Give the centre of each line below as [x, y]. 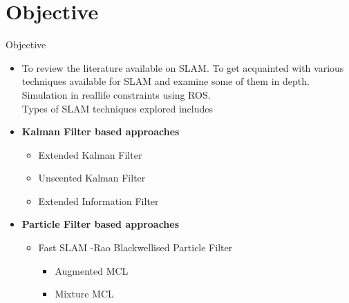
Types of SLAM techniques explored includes [117, 108]
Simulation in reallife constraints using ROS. [116, 94]
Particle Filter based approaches [101, 224]
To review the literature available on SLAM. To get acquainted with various [183, 67]
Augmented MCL [92, 270]
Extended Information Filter [98, 201]
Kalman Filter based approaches [101, 131]
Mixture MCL [84, 294]
